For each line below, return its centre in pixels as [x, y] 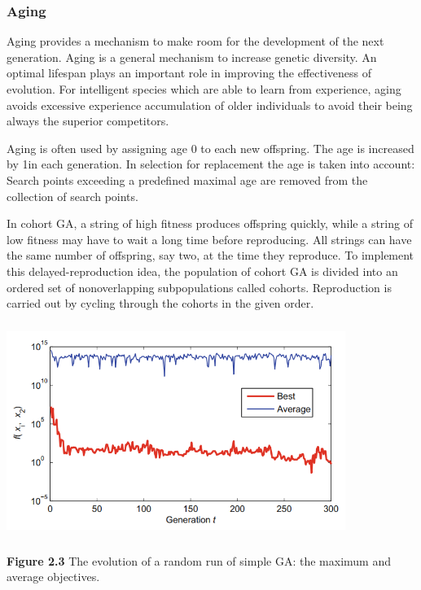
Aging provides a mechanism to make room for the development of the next [195, 41]
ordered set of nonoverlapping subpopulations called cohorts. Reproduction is [199, 287]
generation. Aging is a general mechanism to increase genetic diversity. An [192, 57]
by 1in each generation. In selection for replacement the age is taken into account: [211, 164]
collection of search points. [72, 196]
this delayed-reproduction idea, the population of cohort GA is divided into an [202, 271]
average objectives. [53, 577]
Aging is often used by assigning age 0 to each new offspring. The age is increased [210, 148]
